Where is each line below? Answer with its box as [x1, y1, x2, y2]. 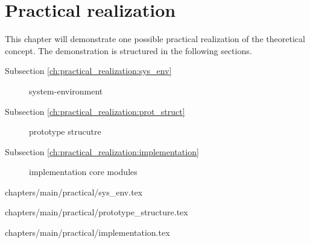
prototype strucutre [29, 125, 101, 138]
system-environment [29, 84, 103, 97]
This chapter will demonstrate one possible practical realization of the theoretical [5, 32, 305, 45]
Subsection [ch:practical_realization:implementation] [5, 145, 199, 158]
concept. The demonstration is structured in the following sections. [5, 44, 252, 57]
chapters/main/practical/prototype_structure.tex [5, 206, 188, 218]
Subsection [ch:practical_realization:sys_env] [5, 64, 172, 77]
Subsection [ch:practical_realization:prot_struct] [5, 105, 185, 117]
